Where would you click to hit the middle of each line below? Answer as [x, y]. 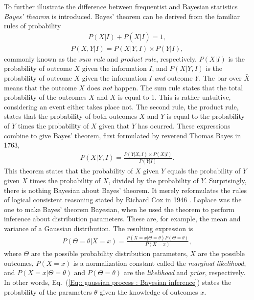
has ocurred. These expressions [184, 126]
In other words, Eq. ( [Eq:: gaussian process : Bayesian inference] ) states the [118, 282]
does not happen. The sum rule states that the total [165, 87]
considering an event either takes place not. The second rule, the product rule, [121, 106]
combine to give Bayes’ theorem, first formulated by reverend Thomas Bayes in [123, 135]
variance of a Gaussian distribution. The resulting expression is [99, 228]
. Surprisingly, [226, 181]
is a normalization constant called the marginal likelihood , [160, 263]
